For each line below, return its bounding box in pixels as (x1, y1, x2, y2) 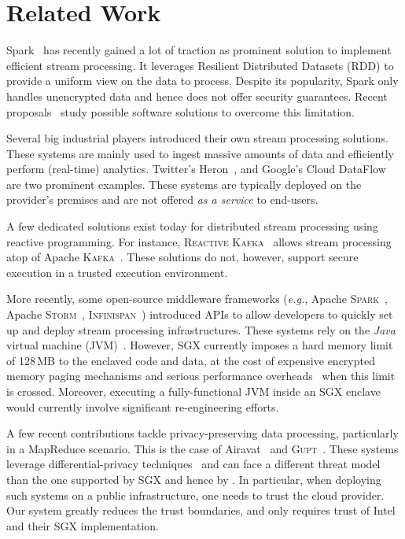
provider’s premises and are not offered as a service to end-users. (6, 191, 318, 208)
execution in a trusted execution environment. (6, 264, 228, 280)
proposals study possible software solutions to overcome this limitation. (6, 103, 355, 120)
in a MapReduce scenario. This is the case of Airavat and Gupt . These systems (6, 440, 399, 456)
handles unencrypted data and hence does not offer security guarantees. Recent (6, 87, 388, 104)
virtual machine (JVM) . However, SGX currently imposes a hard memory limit (6, 337, 393, 353)
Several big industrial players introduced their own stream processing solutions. (6, 130, 388, 146)
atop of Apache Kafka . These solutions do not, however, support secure (6, 249, 359, 265)
